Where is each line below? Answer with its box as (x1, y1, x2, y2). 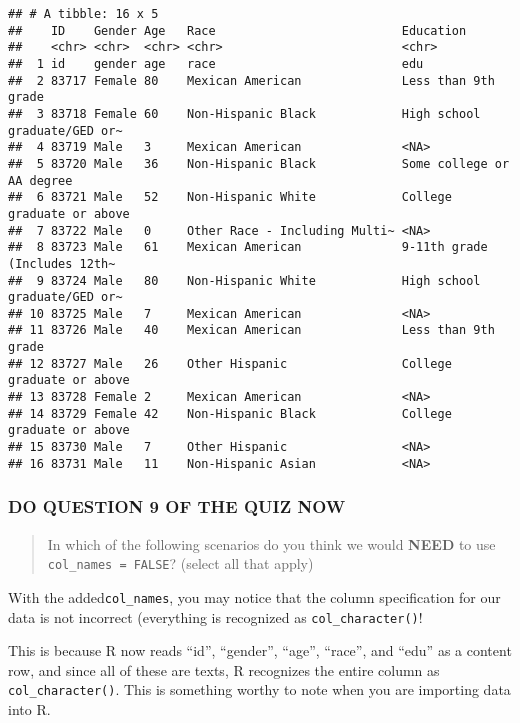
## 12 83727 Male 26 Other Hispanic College (8, 356, 452, 371)
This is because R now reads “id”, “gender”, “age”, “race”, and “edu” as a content (8, 640, 512, 661)
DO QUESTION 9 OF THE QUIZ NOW (8, 494, 346, 519)
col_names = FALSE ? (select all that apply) (47, 553, 314, 574)
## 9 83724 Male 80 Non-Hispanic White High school (8, 273, 481, 288)
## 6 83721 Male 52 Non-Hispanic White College (8, 190, 452, 205)
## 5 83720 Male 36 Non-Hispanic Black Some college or (8, 156, 510, 171)
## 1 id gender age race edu (8, 56, 424, 71)
